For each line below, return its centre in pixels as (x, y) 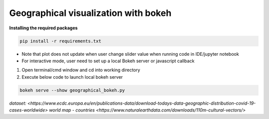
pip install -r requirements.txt (61, 41)
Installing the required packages (44, 28)
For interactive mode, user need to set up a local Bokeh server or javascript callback (108, 61)
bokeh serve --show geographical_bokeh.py (72, 90)
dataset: (18, 103)
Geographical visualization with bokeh (90, 13)
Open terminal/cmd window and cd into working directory (81, 70)
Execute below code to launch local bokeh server (72, 77)
